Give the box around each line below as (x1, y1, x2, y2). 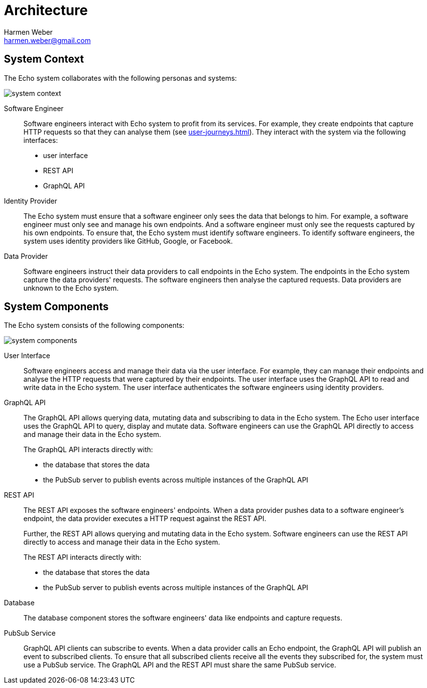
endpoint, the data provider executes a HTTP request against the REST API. (23, 514, 267, 523)
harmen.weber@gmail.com (4, 36, 91, 45)
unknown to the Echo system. (23, 283, 119, 292)
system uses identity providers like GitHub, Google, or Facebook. (23, 236, 233, 245)
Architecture (4, 2, 88, 19)
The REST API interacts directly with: (23, 553, 141, 562)
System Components (4, 300, 109, 313)
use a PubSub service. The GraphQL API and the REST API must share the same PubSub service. (23, 661, 337, 669)
